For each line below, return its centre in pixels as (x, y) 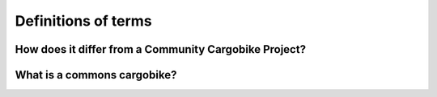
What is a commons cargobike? (96, 75)
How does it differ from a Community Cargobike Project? (161, 49)
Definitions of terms (84, 21)
